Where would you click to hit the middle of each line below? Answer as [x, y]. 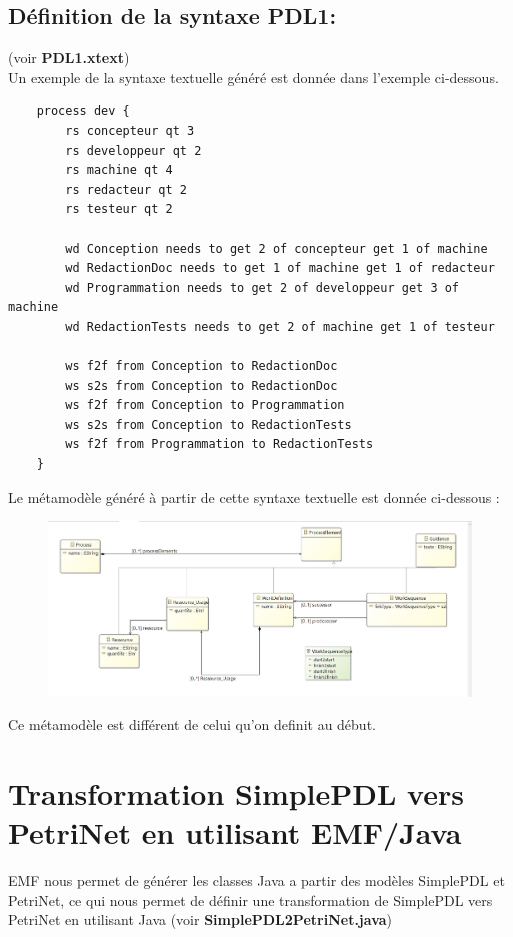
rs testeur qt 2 [119, 209]
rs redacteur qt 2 [126, 189]
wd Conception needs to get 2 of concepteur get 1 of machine [276, 248]
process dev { [83, 111]
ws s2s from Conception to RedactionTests [208, 424]
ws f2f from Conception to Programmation [205, 405]
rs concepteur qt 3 [130, 130]
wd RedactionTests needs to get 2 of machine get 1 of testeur [280, 326]
